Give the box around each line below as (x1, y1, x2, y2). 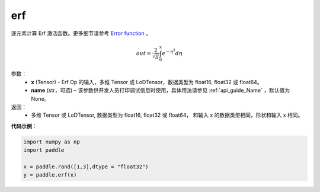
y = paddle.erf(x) (23, 172, 77, 178)
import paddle (23, 147, 65, 153)
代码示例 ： (11, 122, 37, 130)
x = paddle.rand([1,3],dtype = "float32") (23, 163, 149, 170)
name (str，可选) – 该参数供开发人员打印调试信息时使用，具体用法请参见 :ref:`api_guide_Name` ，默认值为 (31, 87, 290, 94)
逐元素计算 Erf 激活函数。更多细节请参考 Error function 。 (11, 30, 151, 37)
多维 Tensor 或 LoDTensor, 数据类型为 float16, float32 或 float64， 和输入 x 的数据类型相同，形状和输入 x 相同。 (31, 111, 303, 119)
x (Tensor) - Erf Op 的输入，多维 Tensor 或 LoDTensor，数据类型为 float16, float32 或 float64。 (31, 78, 263, 85)
